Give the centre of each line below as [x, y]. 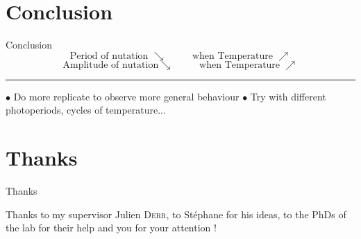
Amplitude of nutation [111, 65]
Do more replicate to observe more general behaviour [126, 96]
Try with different [288, 96]
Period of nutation [109, 56]
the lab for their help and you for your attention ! [111, 228]
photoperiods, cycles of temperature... [86, 110]
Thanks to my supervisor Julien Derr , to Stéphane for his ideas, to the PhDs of [176, 214]
